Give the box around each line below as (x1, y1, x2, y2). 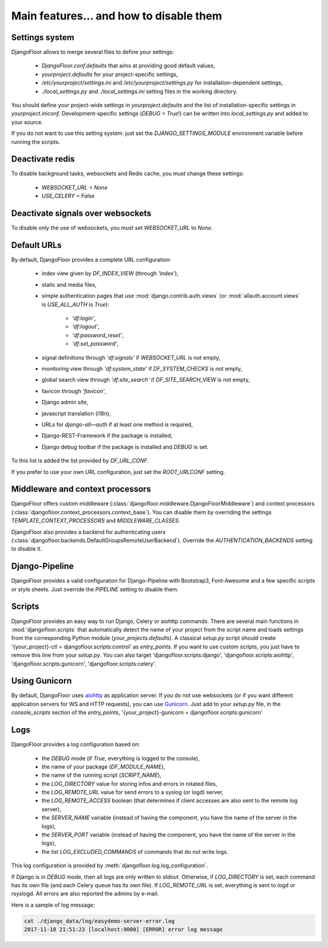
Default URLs (11, 240, 62, 250)
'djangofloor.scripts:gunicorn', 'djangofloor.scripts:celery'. (11, 660, 156, 667)
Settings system (11, 32, 75, 43)
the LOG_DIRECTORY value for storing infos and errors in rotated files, (41, 780, 217, 787)
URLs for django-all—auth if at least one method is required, (41, 421, 193, 428)
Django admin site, (41, 399, 89, 406)
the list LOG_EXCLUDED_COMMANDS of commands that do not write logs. (41, 848, 228, 855)
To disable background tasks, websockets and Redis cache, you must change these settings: (11, 170, 244, 177)
